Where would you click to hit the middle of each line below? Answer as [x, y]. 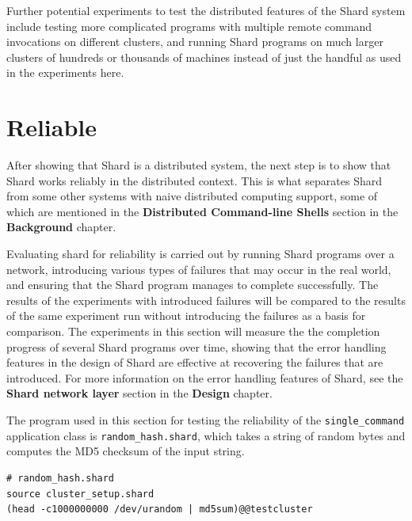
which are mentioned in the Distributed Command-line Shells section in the [202, 211]
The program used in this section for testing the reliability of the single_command [206, 420]
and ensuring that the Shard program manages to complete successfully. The [193, 285]
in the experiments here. [65, 72]
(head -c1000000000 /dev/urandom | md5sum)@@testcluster [160, 510]
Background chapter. [61, 227]
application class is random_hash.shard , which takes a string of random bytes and [206, 435]
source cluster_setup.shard [80, 494]
